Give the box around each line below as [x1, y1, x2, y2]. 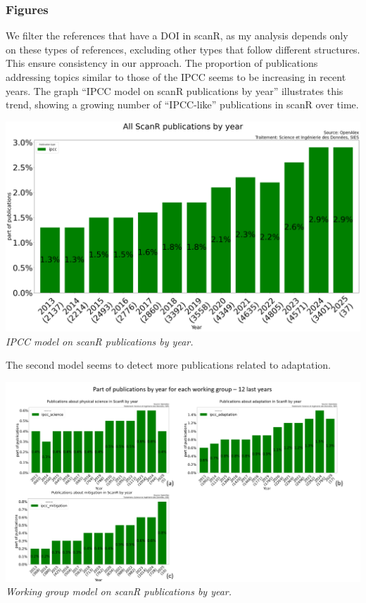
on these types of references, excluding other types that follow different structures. [6, 42, 360, 56]
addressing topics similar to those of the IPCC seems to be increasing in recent [6, 70, 346, 84]
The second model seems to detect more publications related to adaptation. [6, 357, 331, 372]
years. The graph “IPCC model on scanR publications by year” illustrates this [6, 83, 343, 98]
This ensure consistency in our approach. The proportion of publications [6, 56, 318, 70]
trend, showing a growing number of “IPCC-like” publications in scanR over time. [6, 97, 359, 112]
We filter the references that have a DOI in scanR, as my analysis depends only [6, 28, 348, 43]
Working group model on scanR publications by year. [6, 584, 232, 599]
